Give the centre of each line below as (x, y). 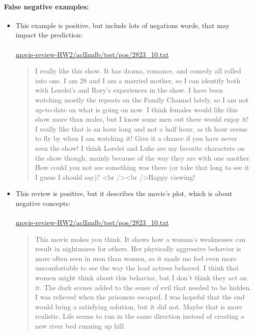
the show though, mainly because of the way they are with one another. (143, 157)
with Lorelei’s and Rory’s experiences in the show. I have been (129, 90)
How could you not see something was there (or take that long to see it (142, 167)
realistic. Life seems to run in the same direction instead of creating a (140, 316)
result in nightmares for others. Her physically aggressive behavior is (138, 249)
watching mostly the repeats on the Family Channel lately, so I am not (142, 99)
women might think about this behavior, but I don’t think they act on (141, 278)
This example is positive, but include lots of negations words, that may (123, 25)
